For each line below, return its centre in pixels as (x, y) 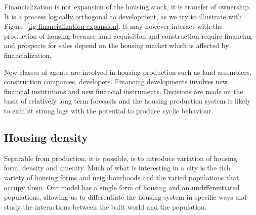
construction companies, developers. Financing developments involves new (116, 81)
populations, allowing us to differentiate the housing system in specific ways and (125, 197)
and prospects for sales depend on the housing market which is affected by (117, 45)
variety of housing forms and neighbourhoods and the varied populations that (122, 177)
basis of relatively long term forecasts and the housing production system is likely (128, 101)
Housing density (46, 137)
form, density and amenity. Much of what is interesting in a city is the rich (117, 168)
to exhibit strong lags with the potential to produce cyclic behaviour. (109, 110)
